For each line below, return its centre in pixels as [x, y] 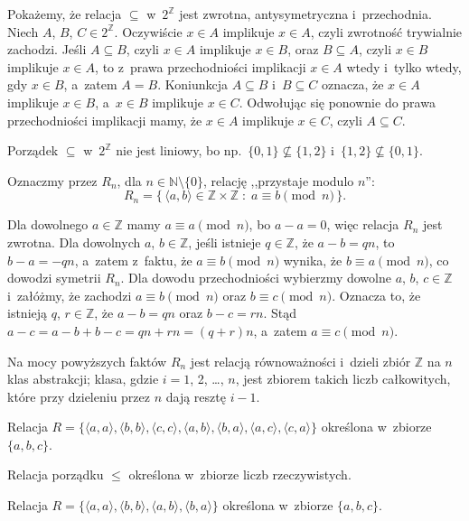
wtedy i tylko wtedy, [404, 66]
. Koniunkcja [192, 84]
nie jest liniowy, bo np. [179, 150]
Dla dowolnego [48, 224]
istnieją [28, 313]
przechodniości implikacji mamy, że [105, 120]
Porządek [33, 150]
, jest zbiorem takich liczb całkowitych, [343, 379]
